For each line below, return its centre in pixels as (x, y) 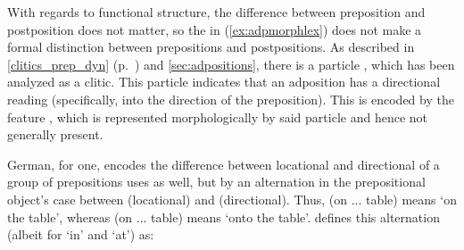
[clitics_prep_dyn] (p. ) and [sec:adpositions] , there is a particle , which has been (231, 64)
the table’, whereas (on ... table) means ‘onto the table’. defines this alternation (224, 217)
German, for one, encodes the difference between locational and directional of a (224, 164)
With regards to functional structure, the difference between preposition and (216, 12)
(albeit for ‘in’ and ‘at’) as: (81, 234)
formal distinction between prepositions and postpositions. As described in (211, 47)
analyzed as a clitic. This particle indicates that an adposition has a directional (224, 82)
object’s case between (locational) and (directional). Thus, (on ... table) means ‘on (232, 199)
